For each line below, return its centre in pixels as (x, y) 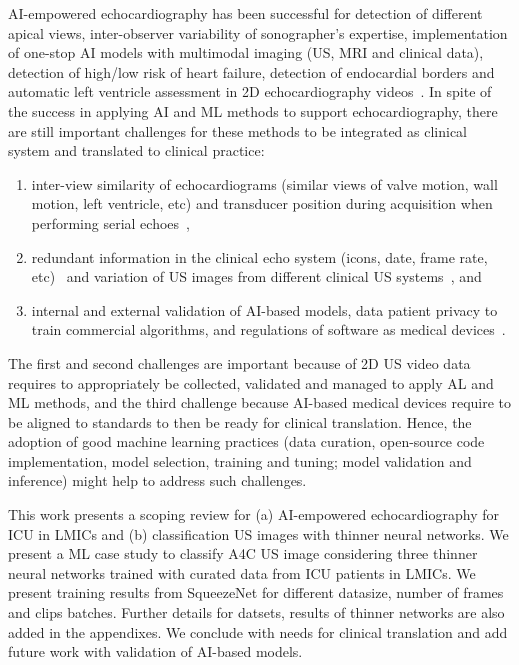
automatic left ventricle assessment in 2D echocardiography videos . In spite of (250, 91)
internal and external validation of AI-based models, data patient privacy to (264, 309)
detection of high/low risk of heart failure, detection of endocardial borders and (251, 71)
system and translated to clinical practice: (136, 150)
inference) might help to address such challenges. (157, 480)
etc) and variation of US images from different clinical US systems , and (256, 276)
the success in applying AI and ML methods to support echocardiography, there (253, 110)
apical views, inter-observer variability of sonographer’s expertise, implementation (258, 32)
